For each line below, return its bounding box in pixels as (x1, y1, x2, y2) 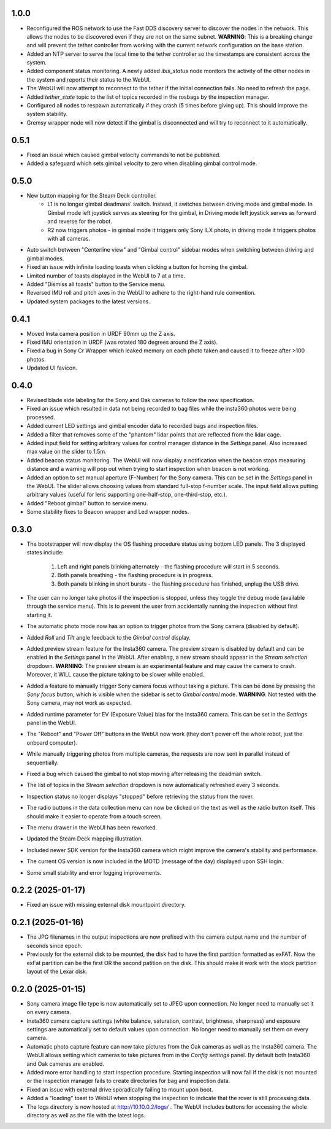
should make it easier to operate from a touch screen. (26, 812, 162, 820)
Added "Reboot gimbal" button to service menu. (26, 499, 148, 506)
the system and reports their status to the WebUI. (26, 76, 151, 83)
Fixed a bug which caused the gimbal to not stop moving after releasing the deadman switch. (26, 770, 262, 778)
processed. (26, 413, 55, 421)
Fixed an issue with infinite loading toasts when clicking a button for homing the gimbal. (26, 263, 248, 271)
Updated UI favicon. (26, 364, 78, 371)
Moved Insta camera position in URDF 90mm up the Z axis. (26, 330, 175, 337)
